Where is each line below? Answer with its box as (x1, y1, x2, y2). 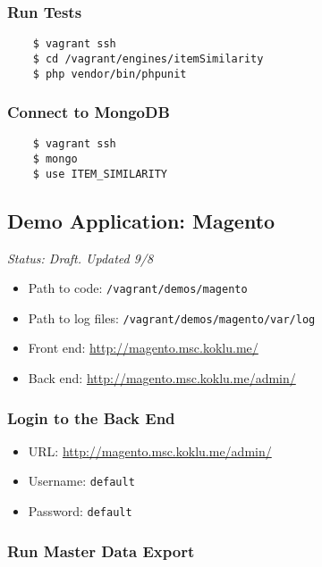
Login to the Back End (7, 406, 175, 429)
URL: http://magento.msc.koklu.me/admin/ (28, 441, 272, 460)
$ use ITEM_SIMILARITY (32, 167, 167, 180)
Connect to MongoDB (7, 101, 170, 123)
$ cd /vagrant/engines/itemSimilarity (32, 52, 264, 65)
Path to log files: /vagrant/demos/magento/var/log (28, 308, 316, 327)
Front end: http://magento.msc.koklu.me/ (28, 338, 258, 357)
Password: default (28, 502, 132, 521)
